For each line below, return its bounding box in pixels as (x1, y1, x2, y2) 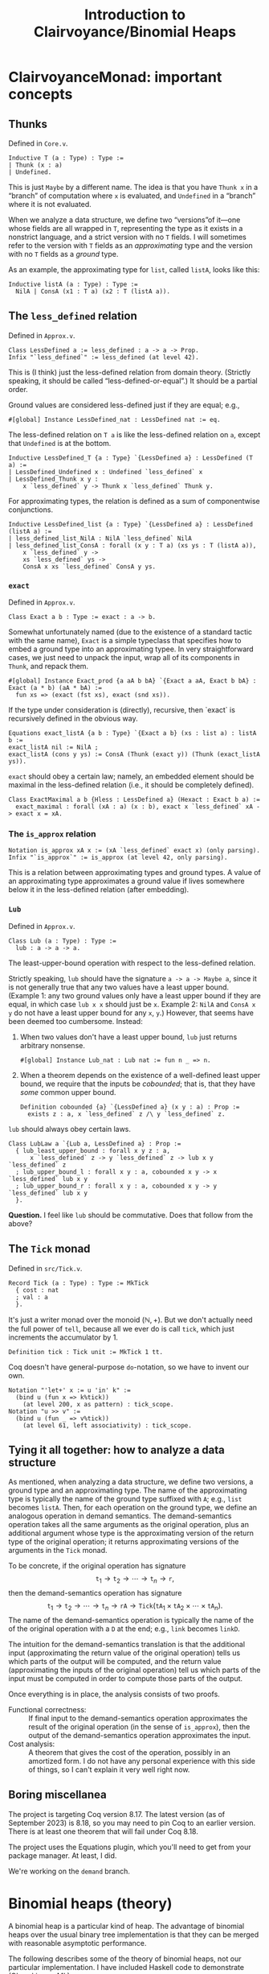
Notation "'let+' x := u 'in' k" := (8, 1386, 131, 1394)
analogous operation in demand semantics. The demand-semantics (8, 1511, 232, 1521)
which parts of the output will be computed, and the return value (8, 1656, 222, 1666)
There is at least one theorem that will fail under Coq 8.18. (8, 1826, 198, 1836)
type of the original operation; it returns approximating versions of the (8, 1537, 239, 1547)
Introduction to (84, 6, 186, 24)
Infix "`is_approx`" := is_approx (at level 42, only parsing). (8, 853, 228, 862)
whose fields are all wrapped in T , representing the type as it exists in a (8, 224, 243, 233)
